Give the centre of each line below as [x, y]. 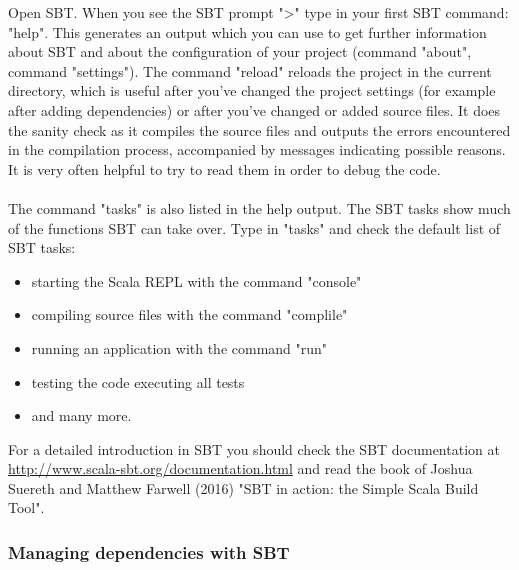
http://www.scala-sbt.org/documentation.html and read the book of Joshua [240, 468]
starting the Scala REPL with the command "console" [196, 280]
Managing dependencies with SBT [149, 551]
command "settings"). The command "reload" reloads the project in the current [250, 70]
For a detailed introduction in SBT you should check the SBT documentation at [254, 448]
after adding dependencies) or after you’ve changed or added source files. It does [254, 109]
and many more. [81, 415]
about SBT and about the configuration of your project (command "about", [240, 51]
